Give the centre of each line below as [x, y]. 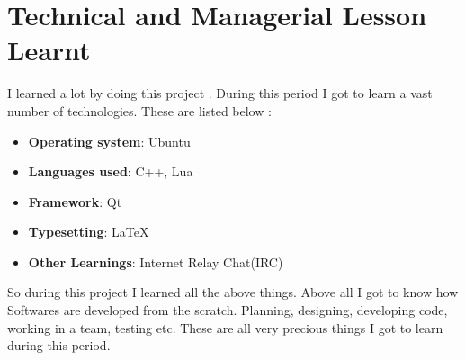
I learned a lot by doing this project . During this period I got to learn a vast [220, 93]
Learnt [49, 50]
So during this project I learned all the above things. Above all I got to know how [233, 292]
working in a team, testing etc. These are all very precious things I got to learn [225, 327]
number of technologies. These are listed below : [139, 110]
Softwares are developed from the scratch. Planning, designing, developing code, [228, 310]
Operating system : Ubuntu [109, 141]
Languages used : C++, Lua [111, 171]
